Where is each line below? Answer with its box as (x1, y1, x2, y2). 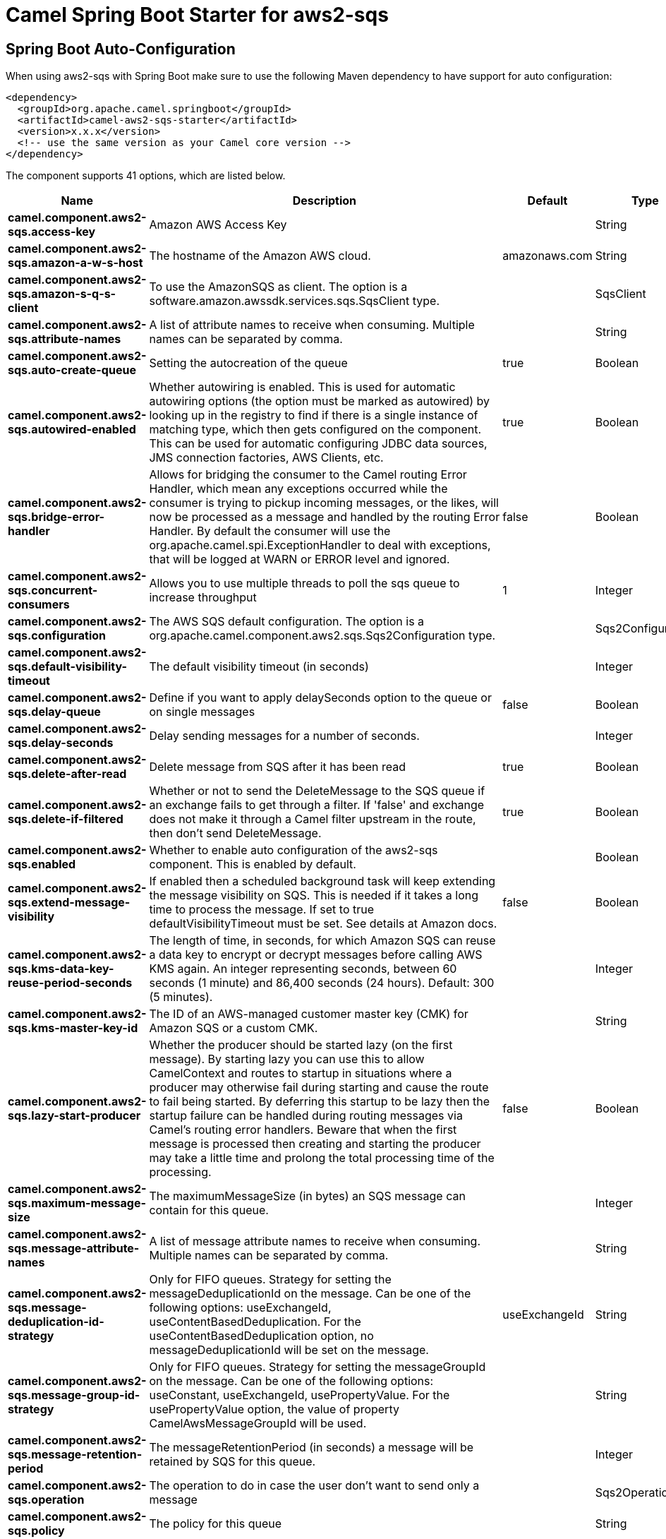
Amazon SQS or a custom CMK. (149, 1021, 318, 1036)
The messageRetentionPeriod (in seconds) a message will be (149, 1440, 474, 1455)
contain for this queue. (149, 1203, 269, 1218)
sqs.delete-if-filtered (8, 812, 123, 827)
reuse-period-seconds (8, 976, 133, 990)
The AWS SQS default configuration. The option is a (149, 614, 425, 629)
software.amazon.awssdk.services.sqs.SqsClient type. (149, 294, 440, 309)
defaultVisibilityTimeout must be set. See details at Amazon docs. (149, 916, 497, 931)
